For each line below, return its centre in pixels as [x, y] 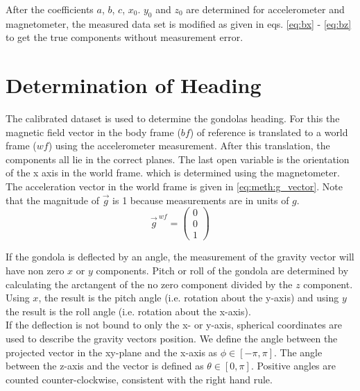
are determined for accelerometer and [265, 9]
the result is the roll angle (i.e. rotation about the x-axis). [128, 311]
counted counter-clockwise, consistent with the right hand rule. [139, 379]
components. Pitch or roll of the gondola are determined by [222, 271]
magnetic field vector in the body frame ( [93, 132]
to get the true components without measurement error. [125, 37]
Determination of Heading [134, 85]
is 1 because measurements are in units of [201, 200]
